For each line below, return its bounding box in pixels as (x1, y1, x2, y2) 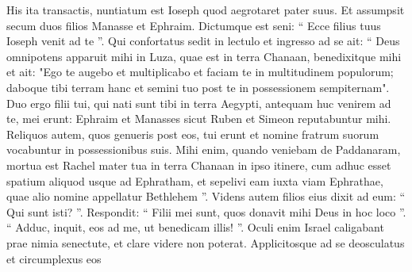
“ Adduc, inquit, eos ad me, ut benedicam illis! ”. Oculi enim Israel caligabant (6, 219, 384, 236)
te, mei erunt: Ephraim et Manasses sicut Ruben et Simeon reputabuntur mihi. (6, 110, 391, 127)
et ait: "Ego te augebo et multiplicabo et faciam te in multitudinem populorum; (6, 63, 394, 80)
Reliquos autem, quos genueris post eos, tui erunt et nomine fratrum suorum (6, 125, 379, 142)
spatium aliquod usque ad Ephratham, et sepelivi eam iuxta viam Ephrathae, (6, 172, 383, 189)
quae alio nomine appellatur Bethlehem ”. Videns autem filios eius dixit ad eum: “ (6, 188, 406, 205)
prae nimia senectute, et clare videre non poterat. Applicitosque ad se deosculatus (6, 234, 405, 251)
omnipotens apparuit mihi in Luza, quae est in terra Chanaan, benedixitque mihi (6, 48, 402, 64)
